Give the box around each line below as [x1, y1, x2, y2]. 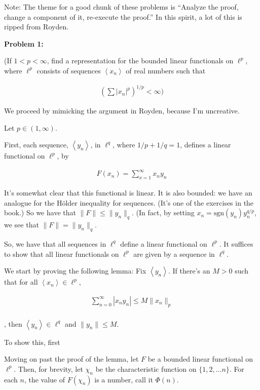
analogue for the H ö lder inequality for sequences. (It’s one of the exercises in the [4, 197, 254, 208]
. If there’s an [168, 265, 210, 276]
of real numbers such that [126, 65, 206, 75]
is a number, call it [94, 374, 153, 384]
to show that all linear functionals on [4, 248, 119, 259]
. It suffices [219, 238, 253, 249]
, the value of [24, 374, 65, 384]
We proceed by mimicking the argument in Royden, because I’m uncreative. [4, 105, 240, 116]
